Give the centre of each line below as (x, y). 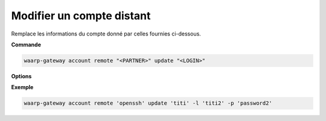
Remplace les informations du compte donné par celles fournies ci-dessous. (106, 34)
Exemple (22, 87)
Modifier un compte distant (81, 16)
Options (21, 76)
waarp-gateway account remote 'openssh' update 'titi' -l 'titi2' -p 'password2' (148, 103)
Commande (26, 45)
